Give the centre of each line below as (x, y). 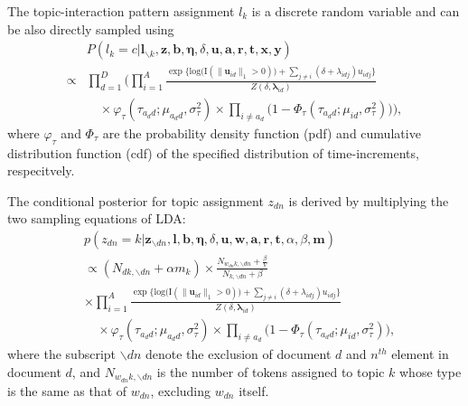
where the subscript (62, 354)
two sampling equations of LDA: (97, 218)
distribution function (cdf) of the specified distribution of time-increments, (213, 152)
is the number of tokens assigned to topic (271, 371)
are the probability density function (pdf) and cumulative (262, 132)
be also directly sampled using (91, 28)
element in (420, 354)
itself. (254, 390)
